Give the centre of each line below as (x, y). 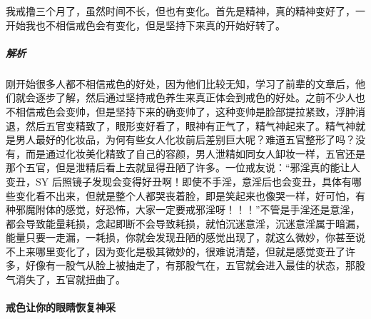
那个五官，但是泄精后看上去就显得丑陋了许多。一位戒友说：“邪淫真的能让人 (183, 167)
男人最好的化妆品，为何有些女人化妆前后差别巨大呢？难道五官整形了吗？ (185, 140)
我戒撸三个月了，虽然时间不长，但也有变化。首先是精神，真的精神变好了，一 (185, 11)
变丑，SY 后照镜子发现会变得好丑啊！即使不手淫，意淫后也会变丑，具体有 (179, 181)
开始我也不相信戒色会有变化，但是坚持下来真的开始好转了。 (146, 25)
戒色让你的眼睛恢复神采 (61, 307)
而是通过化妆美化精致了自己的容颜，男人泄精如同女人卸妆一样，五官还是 (195, 153)
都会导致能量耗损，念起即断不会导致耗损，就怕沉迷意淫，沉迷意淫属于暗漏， (185, 223)
